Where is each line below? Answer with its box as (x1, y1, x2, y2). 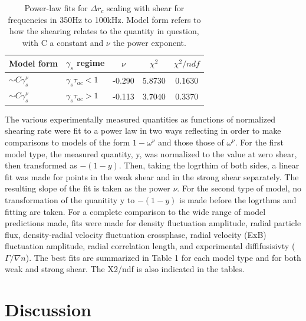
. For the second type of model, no (177, 182, 302, 194)
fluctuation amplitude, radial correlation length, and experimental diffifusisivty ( (5, 240, 295, 252)
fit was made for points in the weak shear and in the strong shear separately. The (5, 170, 299, 183)
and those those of (158, 135, 224, 148)
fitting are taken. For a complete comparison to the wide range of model (5, 205, 266, 217)
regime (76, 57, 105, 69)
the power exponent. (113, 36, 186, 48)
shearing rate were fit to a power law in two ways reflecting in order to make (5, 124, 281, 137)
